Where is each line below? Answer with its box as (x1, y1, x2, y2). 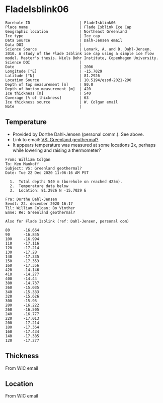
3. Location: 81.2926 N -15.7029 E (10, 188, 87, 193)
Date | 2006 (5, 64, 94, 69)
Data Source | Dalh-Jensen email (5, 38, 123, 43)
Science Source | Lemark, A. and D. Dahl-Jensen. (5, 46, 152, 51)
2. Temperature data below (10, 183, 69, 189)
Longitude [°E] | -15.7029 (5, 69, 102, 74)
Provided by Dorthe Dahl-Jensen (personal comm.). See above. (12, 131, 144, 137)
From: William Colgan (5, 157, 51, 162)
